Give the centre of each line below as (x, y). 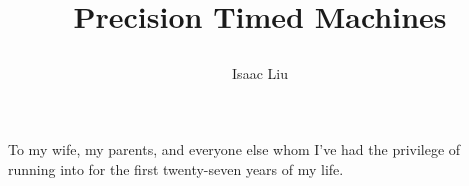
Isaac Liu (260, 73)
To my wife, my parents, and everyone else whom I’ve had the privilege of (234, 148)
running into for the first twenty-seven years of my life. (176, 168)
